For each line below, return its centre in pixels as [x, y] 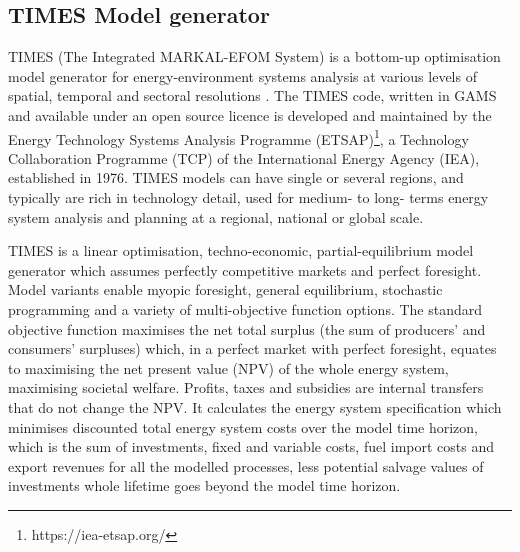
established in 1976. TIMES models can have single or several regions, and [236, 177]
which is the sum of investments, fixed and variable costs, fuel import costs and [251, 446]
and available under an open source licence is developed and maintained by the [250, 114]
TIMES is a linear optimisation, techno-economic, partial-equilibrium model [241, 250]
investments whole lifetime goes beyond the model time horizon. [204, 485]
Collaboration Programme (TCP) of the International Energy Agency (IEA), [244, 157]
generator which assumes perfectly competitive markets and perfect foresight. [245, 269]
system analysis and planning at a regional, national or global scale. [216, 216]
